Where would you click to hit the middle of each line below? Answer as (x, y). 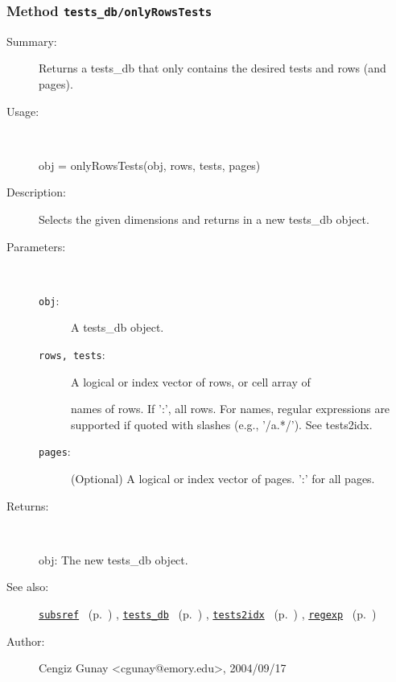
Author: (26, 641)
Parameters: (36, 246)
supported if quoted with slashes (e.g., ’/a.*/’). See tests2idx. (222, 424)
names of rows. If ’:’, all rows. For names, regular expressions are (231, 409)
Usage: (23, 111)
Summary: (32, 41)
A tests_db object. (118, 327)
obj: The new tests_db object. (113, 559)
